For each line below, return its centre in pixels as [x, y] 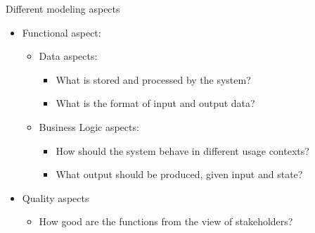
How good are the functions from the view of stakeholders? [166, 221]
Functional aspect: [62, 32]
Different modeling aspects [63, 8]
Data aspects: [68, 56]
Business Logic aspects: [89, 126]
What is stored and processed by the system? [153, 79]
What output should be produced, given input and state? [179, 174]
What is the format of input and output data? [155, 103]
